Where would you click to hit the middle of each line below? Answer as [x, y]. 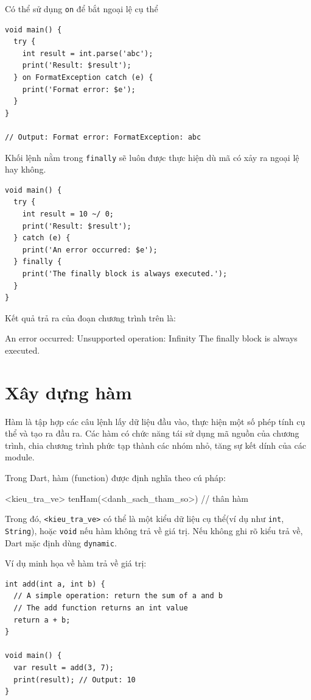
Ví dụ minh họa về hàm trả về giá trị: [76, 563]
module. [20, 457]
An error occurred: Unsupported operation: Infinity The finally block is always [151, 338]
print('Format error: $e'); [79, 89]
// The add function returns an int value [101, 608]
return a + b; [42, 620]
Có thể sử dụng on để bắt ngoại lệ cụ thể [82, 9]
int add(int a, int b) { [55, 584]
